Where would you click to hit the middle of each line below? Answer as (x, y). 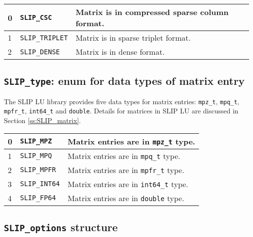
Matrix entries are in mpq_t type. (124, 156)
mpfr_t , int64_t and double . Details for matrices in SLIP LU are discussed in (121, 111)
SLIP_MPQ (36, 156)
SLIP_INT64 (40, 184)
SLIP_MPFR (38, 170)
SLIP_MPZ (36, 141)
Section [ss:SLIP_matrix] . (43, 120)
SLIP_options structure (61, 227)
